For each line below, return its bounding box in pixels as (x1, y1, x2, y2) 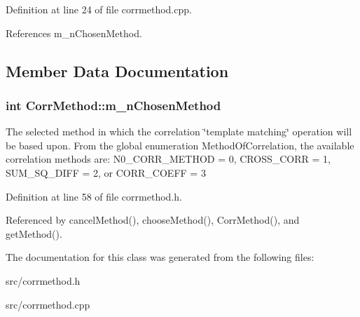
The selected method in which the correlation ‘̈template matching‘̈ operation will (6, 124, 352, 139)
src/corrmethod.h (6, 273, 81, 288)
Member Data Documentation (6, 60, 229, 81)
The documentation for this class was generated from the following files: (6, 250, 314, 264)
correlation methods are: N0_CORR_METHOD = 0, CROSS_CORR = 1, (6, 151, 331, 166)
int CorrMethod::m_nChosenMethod (6, 96, 221, 114)
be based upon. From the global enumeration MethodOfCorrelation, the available (6, 137, 354, 152)
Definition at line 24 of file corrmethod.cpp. (6, 2, 192, 16)
